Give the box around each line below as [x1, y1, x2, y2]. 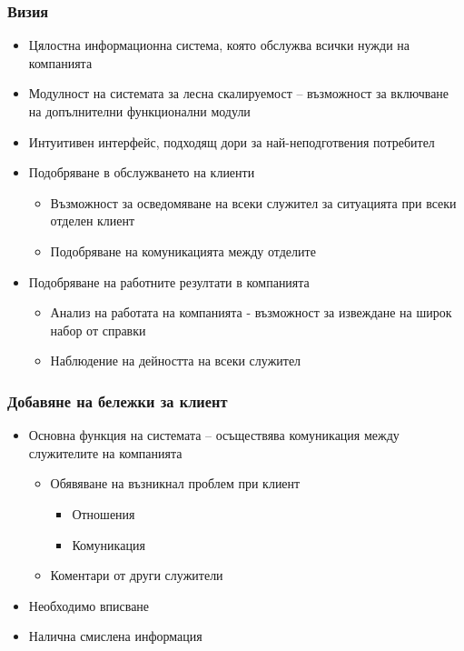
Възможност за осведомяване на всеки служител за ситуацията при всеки [50, 193, 457, 212]
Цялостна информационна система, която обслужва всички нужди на [28, 35, 410, 55]
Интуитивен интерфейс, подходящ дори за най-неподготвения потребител [28, 132, 435, 151]
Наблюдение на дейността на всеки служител [50, 351, 301, 370]
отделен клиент [50, 211, 135, 230]
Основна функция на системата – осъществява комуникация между [28, 426, 400, 445]
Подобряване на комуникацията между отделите [50, 241, 316, 260]
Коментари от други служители [50, 566, 223, 585]
